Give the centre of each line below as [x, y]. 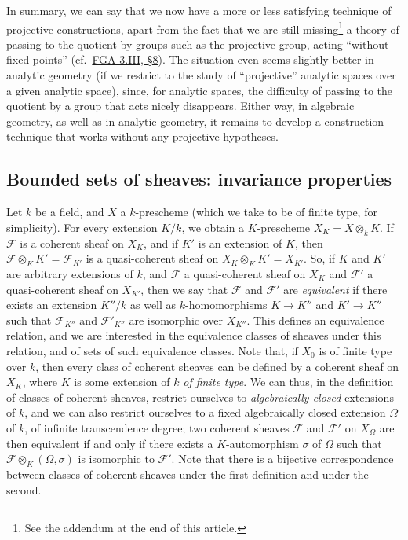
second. [24, 489]
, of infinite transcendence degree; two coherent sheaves [157, 427]
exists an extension [52, 305]
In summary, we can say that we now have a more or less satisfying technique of [199, 10]
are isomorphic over [176, 320]
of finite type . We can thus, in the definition [288, 382]
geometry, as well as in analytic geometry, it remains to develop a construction [195, 121]
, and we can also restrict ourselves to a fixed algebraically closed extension [205, 412]
